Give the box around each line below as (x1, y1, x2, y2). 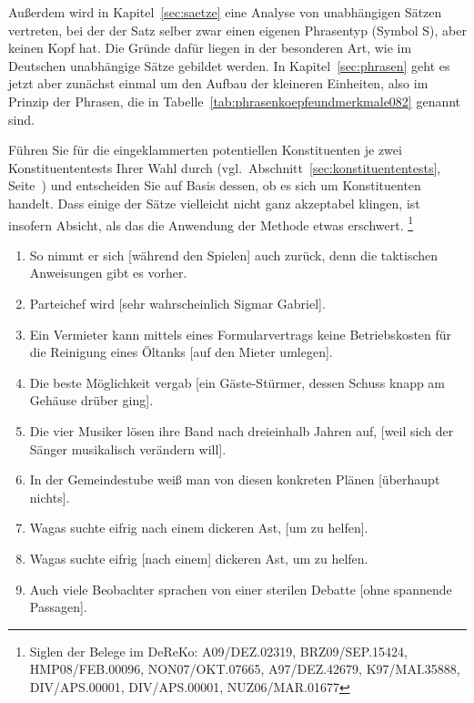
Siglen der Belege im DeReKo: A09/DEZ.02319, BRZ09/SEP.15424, (29, 641, 408, 660)
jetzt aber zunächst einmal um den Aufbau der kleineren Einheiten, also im (8, 74, 429, 93)
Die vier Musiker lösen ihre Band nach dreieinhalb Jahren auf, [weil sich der (29, 421, 454, 440)
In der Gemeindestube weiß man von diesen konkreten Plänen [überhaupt (29, 470, 440, 489)
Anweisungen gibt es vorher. (29, 263, 187, 282)
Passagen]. (29, 597, 87, 616)
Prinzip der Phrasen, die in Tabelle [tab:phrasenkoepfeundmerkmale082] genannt (8, 91, 461, 110)
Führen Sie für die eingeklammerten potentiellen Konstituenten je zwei (8, 140, 402, 159)
